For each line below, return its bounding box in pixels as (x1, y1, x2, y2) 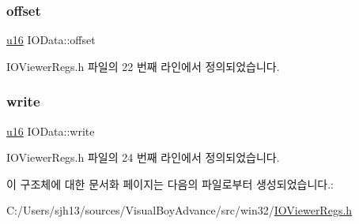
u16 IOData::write (6, 122, 95, 139)
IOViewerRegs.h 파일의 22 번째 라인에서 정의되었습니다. (6, 58, 280, 74)
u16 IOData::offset (6, 32, 96, 48)
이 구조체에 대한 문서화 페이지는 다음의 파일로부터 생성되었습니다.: (6, 175, 334, 192)
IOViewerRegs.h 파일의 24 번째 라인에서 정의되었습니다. (6, 149, 280, 166)
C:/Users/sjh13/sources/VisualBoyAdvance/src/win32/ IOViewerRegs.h (6, 202, 353, 218)
